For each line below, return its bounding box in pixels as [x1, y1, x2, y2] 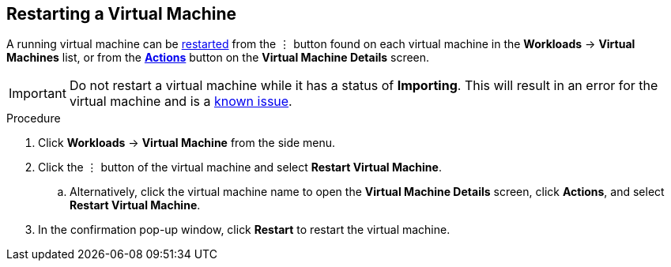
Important [9, 85, 66, 102]
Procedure [6, 111, 61, 126]
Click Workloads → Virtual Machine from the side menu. [38, 136, 336, 150]
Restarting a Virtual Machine [6, 4, 237, 24]
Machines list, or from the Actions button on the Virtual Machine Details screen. [6, 51, 430, 65]
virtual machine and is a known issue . [69, 93, 292, 110]
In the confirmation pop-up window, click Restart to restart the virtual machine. [38, 223, 450, 237]
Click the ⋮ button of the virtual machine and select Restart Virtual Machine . [38, 160, 442, 175]
